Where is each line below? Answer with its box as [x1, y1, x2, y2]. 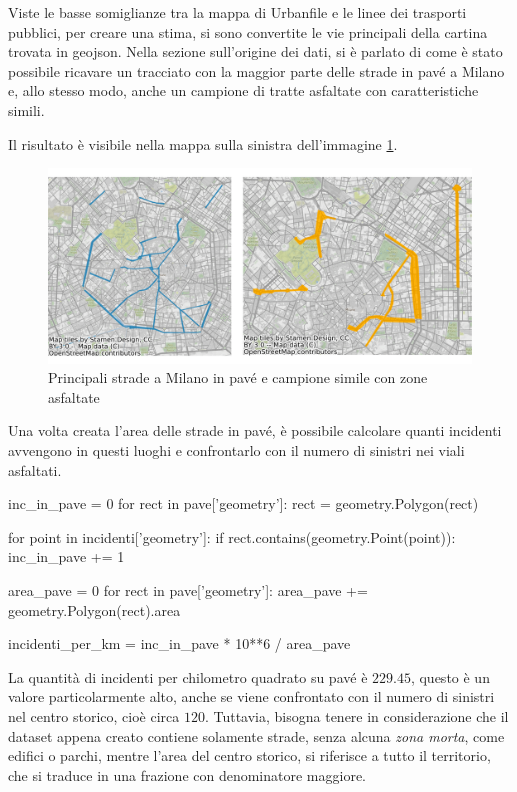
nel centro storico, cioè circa [8, 705, 180, 726]
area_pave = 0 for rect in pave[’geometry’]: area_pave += [8, 579, 368, 600]
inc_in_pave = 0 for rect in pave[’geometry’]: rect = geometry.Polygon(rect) [8, 493, 479, 514]
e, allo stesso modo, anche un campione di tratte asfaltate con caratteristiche [8, 80, 479, 101]
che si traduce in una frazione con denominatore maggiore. [8, 764, 367, 785]
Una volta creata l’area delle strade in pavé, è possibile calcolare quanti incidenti [8, 420, 502, 441]
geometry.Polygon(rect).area [8, 599, 181, 620]
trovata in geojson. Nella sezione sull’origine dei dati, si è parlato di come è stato [8, 41, 503, 62]
